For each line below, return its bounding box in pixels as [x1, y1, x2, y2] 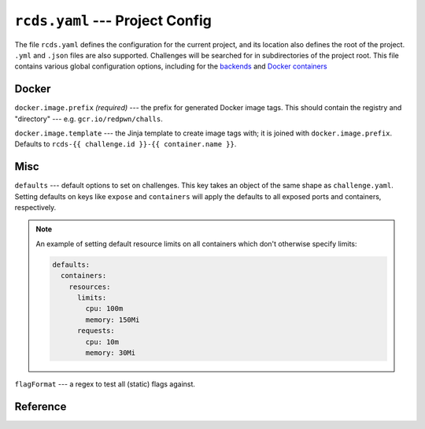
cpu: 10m [85, 337, 120, 346]
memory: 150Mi [85, 315, 140, 324]
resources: [68, 282, 111, 291]
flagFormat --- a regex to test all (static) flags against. [14, 379, 196, 389]
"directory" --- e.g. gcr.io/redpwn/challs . [14, 114, 163, 124]
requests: [77, 327, 116, 335]
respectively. [14, 203, 57, 213]
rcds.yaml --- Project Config [14, 12, 212, 29]
